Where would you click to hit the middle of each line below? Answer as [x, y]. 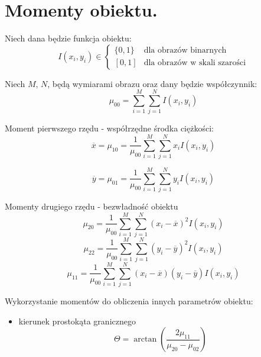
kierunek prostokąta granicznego [77, 321]
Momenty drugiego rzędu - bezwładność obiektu [92, 206]
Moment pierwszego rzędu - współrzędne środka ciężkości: [109, 128]
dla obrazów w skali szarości [195, 63]
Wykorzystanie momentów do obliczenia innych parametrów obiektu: [129, 301]
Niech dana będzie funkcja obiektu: [68, 38]
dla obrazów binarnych [185, 51]
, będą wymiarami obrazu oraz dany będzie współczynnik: [152, 83]
